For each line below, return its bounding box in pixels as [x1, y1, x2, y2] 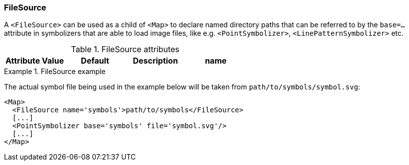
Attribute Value [5, 56, 64, 66]
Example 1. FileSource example [4, 67, 106, 76]
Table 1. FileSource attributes [71, 44, 180, 55]
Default [81, 56, 110, 66]
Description [133, 56, 178, 66]
